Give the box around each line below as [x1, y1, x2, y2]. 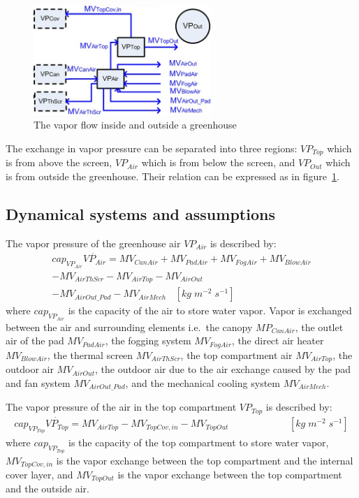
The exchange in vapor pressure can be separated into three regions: [6, 140, 298, 155]
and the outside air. [6, 481, 89, 496]
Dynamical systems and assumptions [6, 203, 275, 224]
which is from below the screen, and [141, 155, 295, 170]
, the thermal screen [47, 347, 133, 362]
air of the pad [6, 333, 64, 348]
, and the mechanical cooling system [125, 375, 281, 390]
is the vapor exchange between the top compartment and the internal [56, 453, 353, 467]
